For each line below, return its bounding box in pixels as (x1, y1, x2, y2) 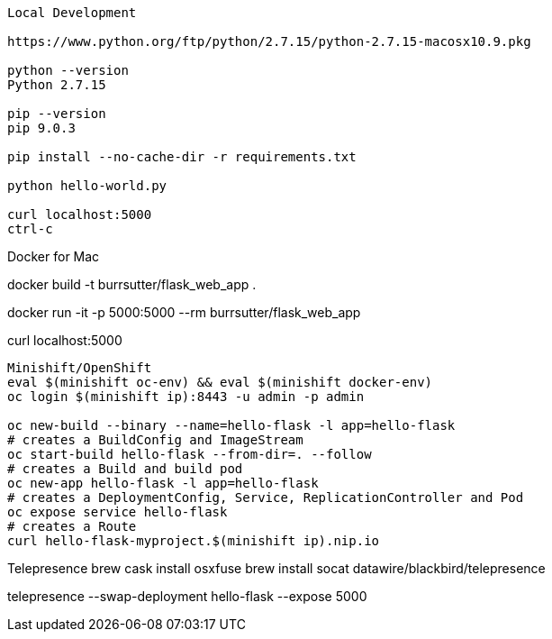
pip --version (7, 106, 106, 121)
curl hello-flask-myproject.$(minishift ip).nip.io (7, 534, 380, 548)
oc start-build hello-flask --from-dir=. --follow (7, 447, 372, 461)
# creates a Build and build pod (7, 461, 243, 476)
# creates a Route (7, 519, 137, 534)
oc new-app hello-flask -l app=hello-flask (7, 476, 319, 490)
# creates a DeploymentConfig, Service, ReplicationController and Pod (7, 490, 524, 505)
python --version (7, 63, 129, 78)
